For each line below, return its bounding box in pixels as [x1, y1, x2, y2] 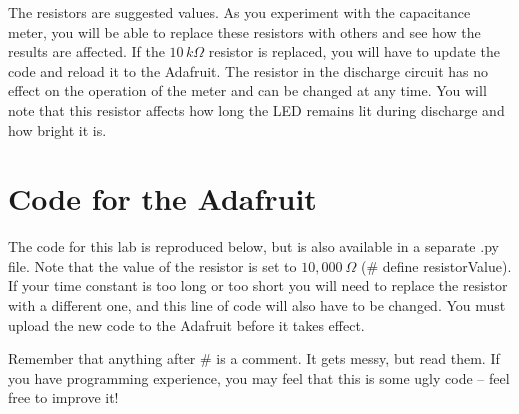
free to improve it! [8, 387, 119, 408]
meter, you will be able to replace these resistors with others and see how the [8, 21, 481, 42]
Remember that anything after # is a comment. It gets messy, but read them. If [8, 348, 500, 369]
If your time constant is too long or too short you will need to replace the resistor [8, 275, 508, 296]
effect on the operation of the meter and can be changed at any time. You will [8, 80, 487, 101]
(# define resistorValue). [360, 255, 512, 276]
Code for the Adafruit [8, 178, 317, 219]
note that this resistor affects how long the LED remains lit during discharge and [8, 99, 505, 120]
